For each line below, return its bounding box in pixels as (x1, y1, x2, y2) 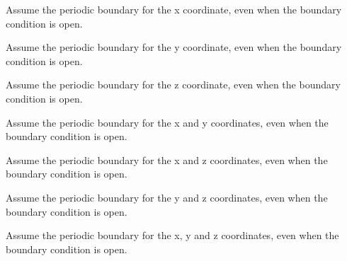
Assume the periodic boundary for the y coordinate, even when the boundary (6, 40, 342, 54)
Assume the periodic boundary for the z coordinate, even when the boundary (6, 77, 341, 92)
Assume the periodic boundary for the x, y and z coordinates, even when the (6, 228, 339, 243)
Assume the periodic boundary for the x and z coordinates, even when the (6, 152, 328, 167)
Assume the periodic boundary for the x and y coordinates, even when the (6, 115, 329, 129)
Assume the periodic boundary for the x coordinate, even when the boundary (6, 2, 342, 16)
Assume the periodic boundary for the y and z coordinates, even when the (6, 190, 328, 204)
